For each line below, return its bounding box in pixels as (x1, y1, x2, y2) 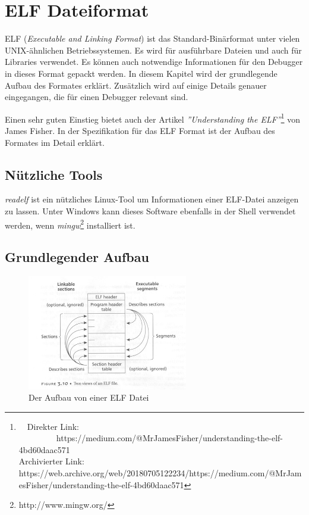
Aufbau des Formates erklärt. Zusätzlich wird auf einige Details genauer (5, 79, 267, 91)
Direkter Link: (27, 420, 80, 432)
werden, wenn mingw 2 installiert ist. (5, 217, 135, 231)
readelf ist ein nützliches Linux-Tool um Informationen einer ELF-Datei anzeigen (5, 193, 299, 205)
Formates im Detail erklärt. (5, 136, 105, 148)
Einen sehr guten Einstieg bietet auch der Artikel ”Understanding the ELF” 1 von (5, 111, 300, 125)
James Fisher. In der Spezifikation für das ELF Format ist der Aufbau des (5, 124, 275, 136)
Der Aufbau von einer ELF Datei (29, 391, 149, 404)
